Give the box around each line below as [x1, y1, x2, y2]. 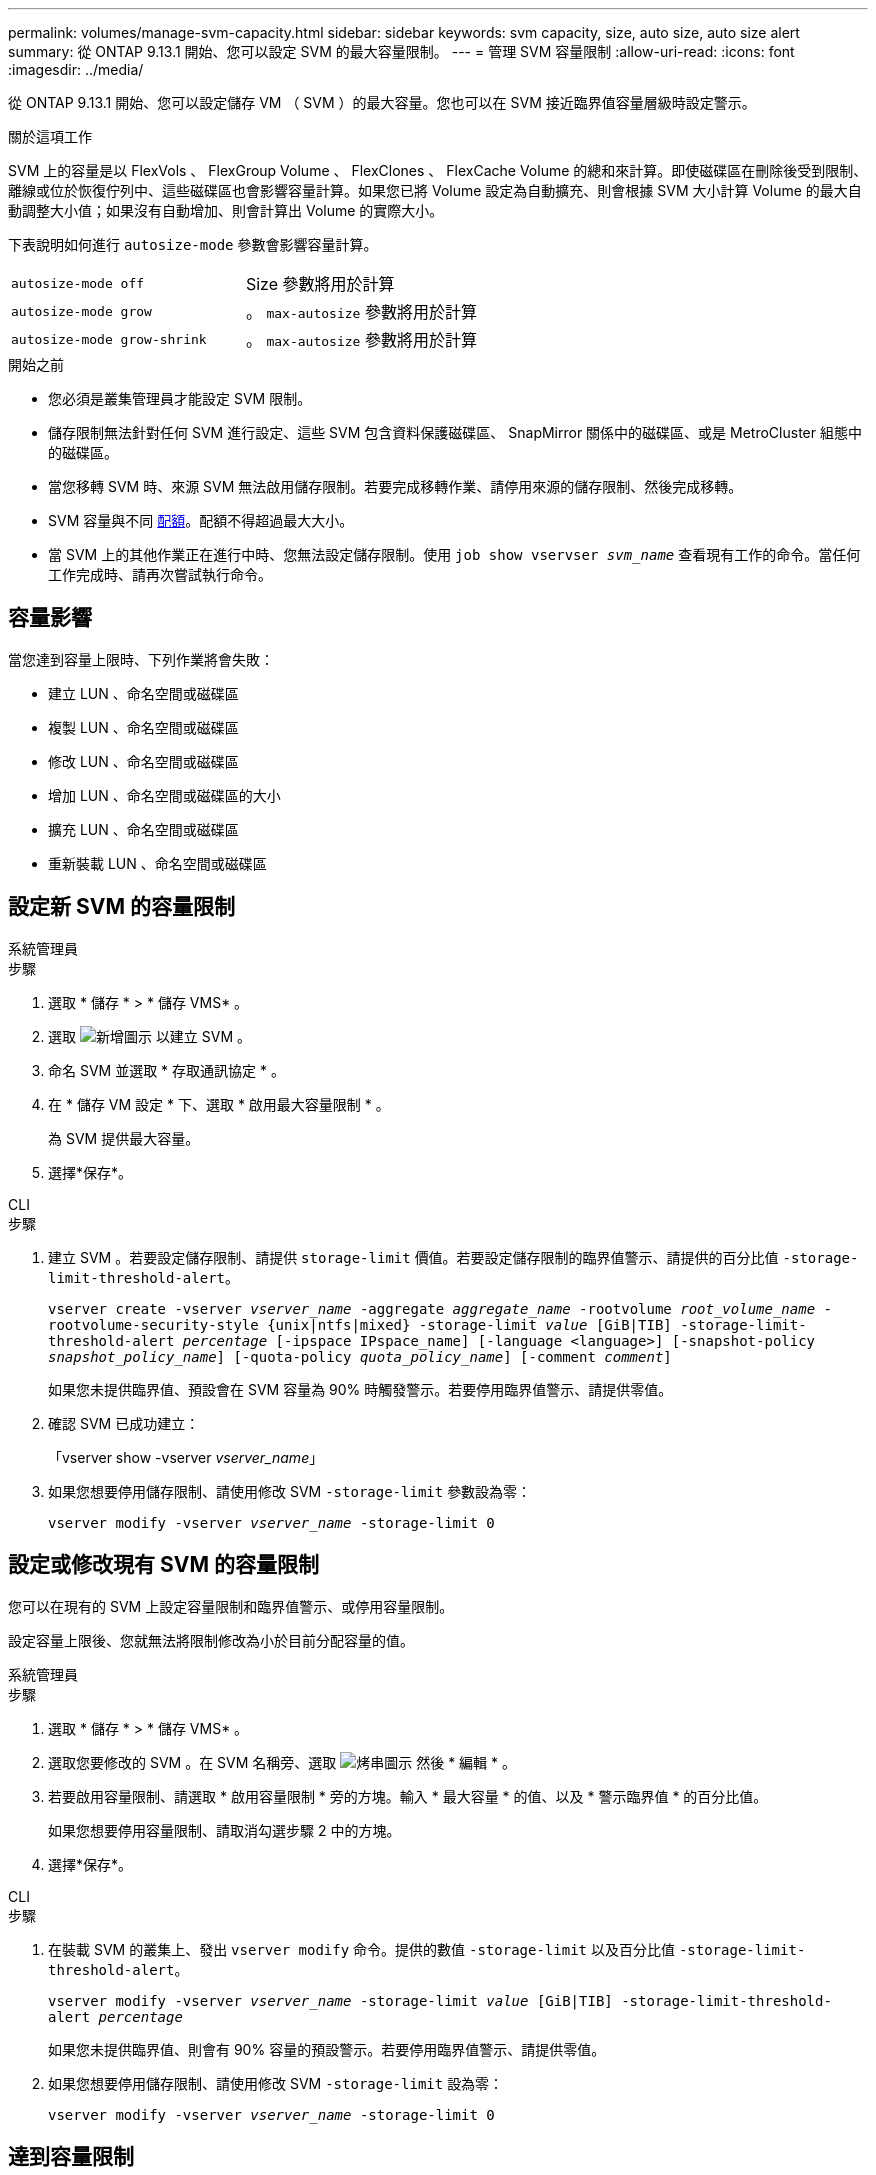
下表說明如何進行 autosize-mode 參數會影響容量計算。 [8, 236, 378, 253]
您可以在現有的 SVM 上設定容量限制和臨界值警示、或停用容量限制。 [8, 1597, 454, 1615]
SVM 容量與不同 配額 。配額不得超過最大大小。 [48, 512, 354, 529]
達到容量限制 [8, 2143, 134, 2169]
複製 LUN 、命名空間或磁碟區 [48, 718, 239, 736]
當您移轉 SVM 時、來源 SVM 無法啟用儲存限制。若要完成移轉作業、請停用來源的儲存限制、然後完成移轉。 [48, 478, 743, 495]
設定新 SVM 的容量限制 [8, 894, 235, 920]
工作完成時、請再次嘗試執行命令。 [48, 566, 272, 583]
